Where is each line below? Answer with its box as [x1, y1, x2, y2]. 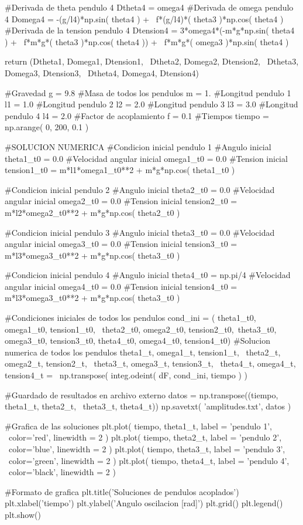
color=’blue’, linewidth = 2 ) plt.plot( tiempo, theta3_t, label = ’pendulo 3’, [8, 443, 285, 455]
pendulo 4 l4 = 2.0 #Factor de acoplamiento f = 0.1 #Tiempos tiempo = [5, 109, 269, 121]
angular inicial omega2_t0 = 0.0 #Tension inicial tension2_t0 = [5, 195, 237, 207]
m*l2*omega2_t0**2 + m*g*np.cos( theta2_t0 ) [5, 206, 180, 218]
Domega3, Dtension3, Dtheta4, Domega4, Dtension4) [5, 66, 199, 79]
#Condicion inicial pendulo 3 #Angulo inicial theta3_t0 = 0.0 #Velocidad [5, 226, 275, 238]
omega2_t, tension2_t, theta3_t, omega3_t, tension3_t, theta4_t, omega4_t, [5, 357, 296, 370]
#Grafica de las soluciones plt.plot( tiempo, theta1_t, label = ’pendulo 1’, [5, 419, 272, 432]
